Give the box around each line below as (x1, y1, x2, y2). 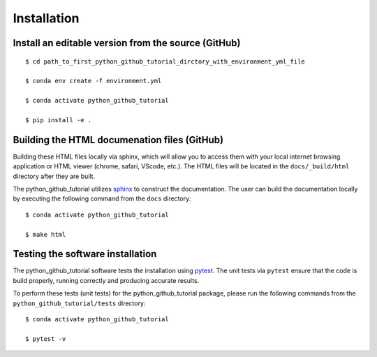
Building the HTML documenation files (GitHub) (13, 133, 223, 146)
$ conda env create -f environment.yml (25, 77, 162, 85)
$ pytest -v (25, 335, 66, 342)
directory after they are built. (13, 172, 96, 180)
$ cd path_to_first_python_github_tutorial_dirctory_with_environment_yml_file (25, 57, 305, 66)
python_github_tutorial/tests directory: (13, 299, 146, 307)
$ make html (25, 231, 66, 238)
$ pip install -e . (25, 116, 92, 124)
